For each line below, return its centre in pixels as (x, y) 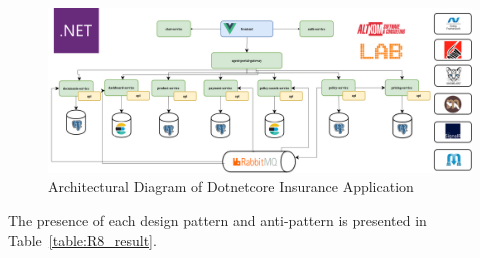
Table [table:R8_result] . (82, 239)
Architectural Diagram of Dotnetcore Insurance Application (231, 186)
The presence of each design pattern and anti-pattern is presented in (217, 219)
